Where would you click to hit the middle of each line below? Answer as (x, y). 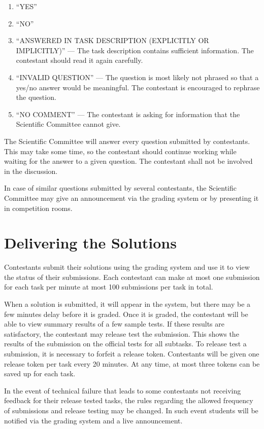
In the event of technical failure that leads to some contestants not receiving (123, 390)
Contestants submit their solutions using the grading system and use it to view (127, 267)
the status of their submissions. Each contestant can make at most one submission (132, 277)
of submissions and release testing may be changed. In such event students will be (131, 410)
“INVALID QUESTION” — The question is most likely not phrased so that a (137, 77)
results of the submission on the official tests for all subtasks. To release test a (125, 344)
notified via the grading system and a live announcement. (93, 420)
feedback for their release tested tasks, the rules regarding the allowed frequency (129, 400)
